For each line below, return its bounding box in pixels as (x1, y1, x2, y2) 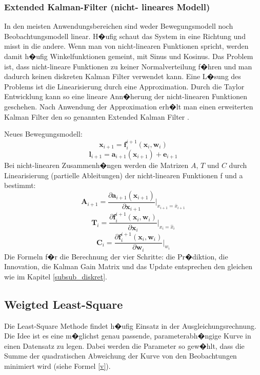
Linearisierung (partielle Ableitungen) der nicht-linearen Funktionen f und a (4, 170, 243, 180)
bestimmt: (4, 180, 36, 191)
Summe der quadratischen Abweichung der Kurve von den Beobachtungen (4, 350, 237, 361)
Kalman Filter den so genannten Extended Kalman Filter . (4, 111, 189, 122)
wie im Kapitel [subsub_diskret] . (4, 271, 107, 282)
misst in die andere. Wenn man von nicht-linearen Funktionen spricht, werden (4, 41, 249, 51)
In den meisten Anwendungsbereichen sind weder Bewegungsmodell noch (4, 21, 233, 31)
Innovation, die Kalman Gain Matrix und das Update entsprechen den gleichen (4, 261, 253, 272)
